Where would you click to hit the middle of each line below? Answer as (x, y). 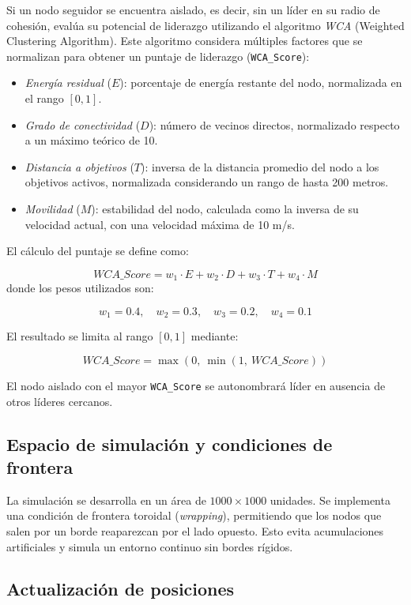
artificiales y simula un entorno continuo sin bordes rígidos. (150, 546)
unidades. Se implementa (330, 500)
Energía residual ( (68, 83)
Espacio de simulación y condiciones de (170, 443)
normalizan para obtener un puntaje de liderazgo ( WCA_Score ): (158, 56)
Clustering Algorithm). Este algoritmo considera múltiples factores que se (185, 41)
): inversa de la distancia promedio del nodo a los (260, 166)
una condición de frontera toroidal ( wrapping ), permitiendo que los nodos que (194, 515)
